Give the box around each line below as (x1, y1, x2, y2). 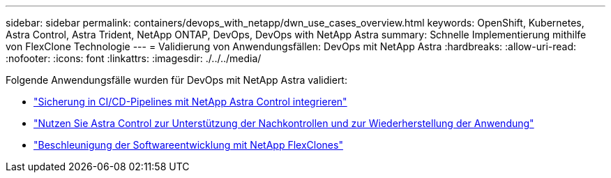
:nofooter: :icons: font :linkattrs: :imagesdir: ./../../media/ (6, 52, 262, 64)
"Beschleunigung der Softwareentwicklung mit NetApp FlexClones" (33, 139, 343, 151)
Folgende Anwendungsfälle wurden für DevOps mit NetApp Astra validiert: (6, 74, 347, 86)
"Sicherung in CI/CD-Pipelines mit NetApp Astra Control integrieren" (33, 96, 347, 107)
